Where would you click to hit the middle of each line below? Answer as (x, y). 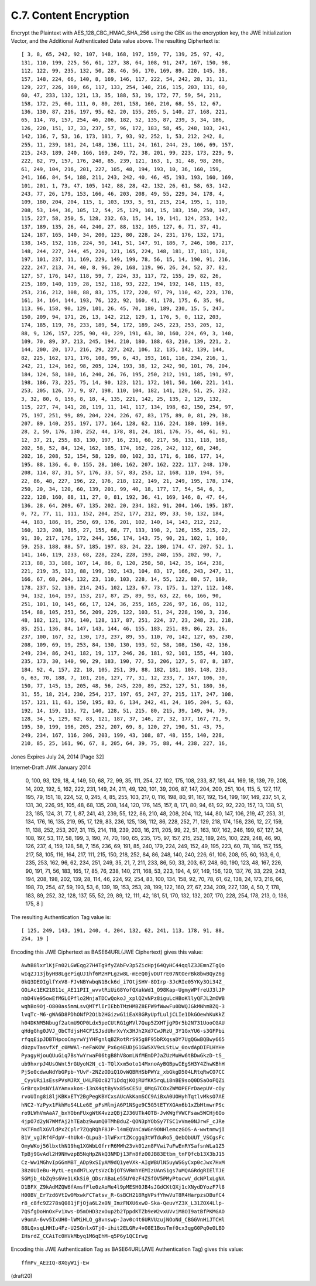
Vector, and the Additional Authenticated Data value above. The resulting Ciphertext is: (115, 40)
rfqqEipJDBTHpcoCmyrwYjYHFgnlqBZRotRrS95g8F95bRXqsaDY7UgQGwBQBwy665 (123, 1039)
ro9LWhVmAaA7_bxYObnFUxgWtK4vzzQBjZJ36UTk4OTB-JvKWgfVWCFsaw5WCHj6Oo (123, 1113)
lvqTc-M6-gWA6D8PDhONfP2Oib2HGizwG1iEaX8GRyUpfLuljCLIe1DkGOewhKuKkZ (123, 1015)
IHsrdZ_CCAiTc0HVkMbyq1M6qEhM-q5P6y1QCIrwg (85, 1236)
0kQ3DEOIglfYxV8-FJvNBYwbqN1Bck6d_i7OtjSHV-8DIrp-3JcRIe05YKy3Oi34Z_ (123, 981)
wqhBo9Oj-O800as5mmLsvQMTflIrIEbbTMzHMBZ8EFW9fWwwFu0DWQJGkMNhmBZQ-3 (123, 1006)
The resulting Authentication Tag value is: (61, 917)
